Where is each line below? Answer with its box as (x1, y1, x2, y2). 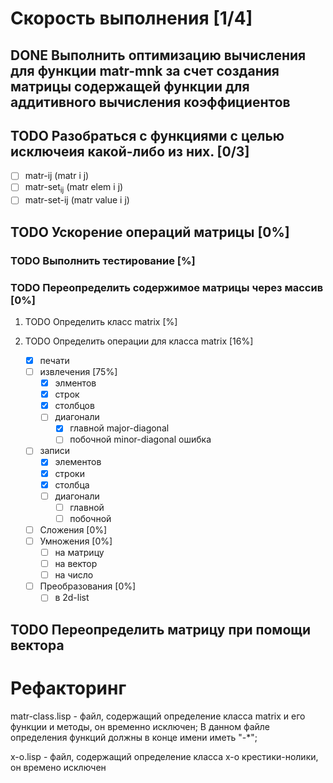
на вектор (54, 558, 98, 570)
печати (39, 354, 70, 366)
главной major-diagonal (69, 422, 170, 434)
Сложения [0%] (39, 523, 108, 536)
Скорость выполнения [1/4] (10, 7, 253, 30)
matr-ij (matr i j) (24, 170, 90, 182)
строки (54, 467, 85, 479)
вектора (10, 637, 65, 654)
